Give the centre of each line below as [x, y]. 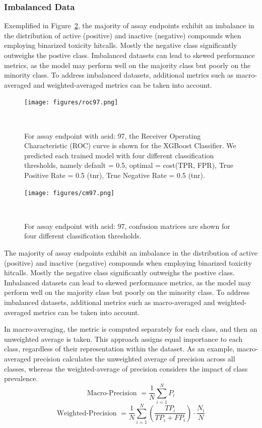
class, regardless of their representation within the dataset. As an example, [119, 349]
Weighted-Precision [87, 413]
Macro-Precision [112, 393]
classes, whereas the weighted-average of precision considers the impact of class [126, 368]
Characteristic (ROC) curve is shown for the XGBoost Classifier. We [130, 145]
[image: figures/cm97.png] [69, 193]
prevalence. [21, 378]
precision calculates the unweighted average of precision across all [134, 358]
